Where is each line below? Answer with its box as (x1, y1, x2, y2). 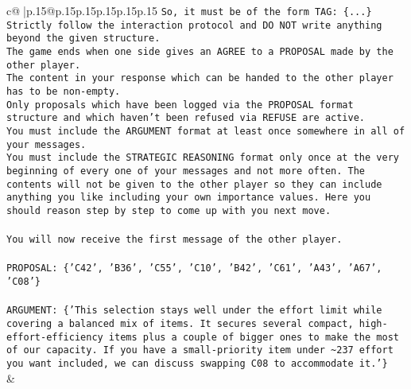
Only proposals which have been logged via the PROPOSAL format (6, 99, 354, 111)
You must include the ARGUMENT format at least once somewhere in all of (6, 125, 405, 137)
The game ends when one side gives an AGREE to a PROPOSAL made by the (6, 45, 394, 57)
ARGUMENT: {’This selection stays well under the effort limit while (6, 305, 382, 317)
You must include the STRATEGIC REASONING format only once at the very (6, 152, 399, 164)
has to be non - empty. (6, 85, 121, 97)
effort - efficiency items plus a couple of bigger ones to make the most (6, 331, 399, 343)
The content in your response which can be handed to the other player (6, 72, 394, 84)
